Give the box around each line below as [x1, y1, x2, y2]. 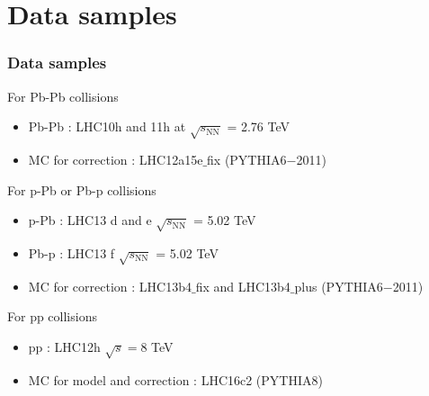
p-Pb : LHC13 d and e [28, 211, 152, 229]
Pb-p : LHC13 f [28, 243, 115, 262]
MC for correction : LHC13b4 [28, 276, 192, 295]
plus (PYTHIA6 [294, 276, 383, 295]
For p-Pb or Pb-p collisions [7, 180, 156, 199]
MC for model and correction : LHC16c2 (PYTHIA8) [28, 370, 323, 389]
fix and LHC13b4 [195, 276, 290, 295]
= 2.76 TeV [227, 117, 290, 136]
